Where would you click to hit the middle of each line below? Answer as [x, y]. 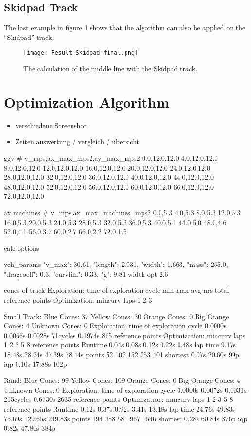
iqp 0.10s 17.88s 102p [36, 364]
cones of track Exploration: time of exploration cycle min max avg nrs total [117, 290]
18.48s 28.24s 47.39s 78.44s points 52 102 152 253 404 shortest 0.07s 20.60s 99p [122, 354]
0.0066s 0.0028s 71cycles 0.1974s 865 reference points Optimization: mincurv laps [125, 335]
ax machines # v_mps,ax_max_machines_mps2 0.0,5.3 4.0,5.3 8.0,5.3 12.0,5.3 [122, 212]
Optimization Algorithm [87, 102]
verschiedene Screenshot [51, 125]
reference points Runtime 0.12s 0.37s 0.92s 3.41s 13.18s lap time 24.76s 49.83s [119, 409]
